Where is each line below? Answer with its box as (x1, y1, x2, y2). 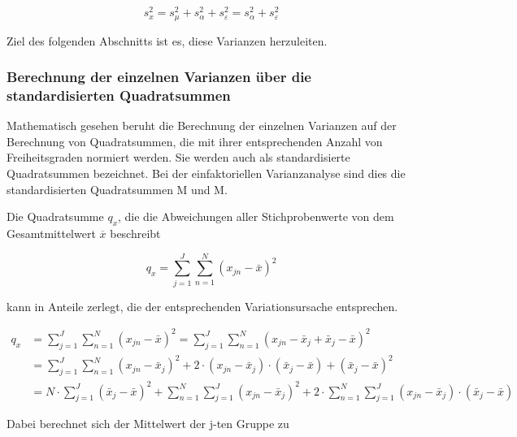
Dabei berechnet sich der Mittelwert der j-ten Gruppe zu (7, 415, 289, 432)
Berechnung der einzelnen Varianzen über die (7, 67, 311, 87)
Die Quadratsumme (7, 208, 104, 225)
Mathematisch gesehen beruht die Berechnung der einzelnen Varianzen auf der (7, 117, 397, 134)
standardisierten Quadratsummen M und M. (7, 180, 228, 197)
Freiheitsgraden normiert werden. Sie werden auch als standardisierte (7, 149, 350, 166)
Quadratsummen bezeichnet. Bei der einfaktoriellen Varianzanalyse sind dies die (7, 165, 406, 182)
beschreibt (110, 225, 161, 242)
